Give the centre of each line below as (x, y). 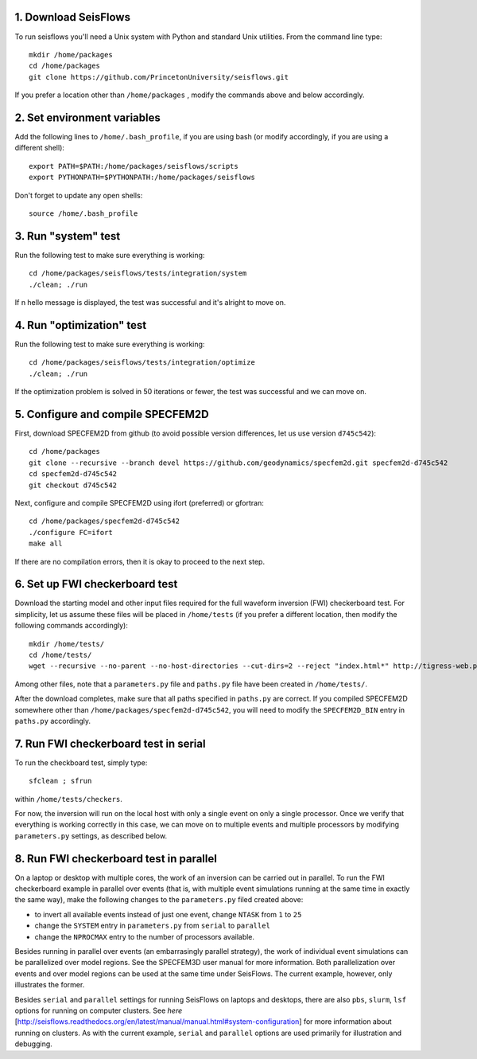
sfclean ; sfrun (60, 781)
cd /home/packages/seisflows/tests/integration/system (138, 274)
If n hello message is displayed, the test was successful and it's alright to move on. (150, 303)
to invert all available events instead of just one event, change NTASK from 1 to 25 (168, 914)
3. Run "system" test (68, 236)
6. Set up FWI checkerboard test (96, 584)
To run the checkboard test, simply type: (81, 762)
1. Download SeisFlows (73, 17)
